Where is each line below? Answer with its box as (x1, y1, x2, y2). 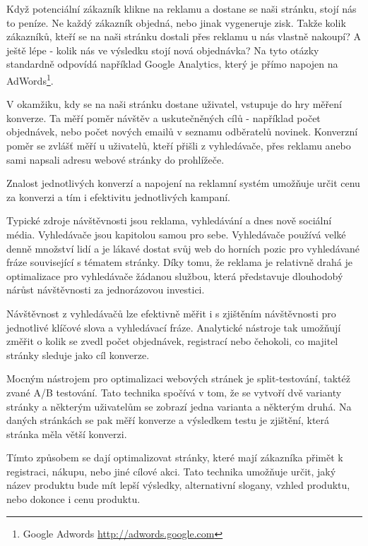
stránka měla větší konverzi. (6, 426, 127, 441)
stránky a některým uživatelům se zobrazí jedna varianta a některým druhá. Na (6, 399, 352, 413)
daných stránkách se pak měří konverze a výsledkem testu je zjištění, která (6, 413, 330, 427)
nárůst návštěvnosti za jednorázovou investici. (6, 282, 205, 297)
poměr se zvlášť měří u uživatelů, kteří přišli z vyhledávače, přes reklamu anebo (6, 138, 351, 152)
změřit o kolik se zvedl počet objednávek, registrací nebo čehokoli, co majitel (6, 334, 338, 348)
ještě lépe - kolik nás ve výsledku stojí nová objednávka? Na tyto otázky (6, 42, 319, 57)
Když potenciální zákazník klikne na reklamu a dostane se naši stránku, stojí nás (6, 1, 357, 16)
